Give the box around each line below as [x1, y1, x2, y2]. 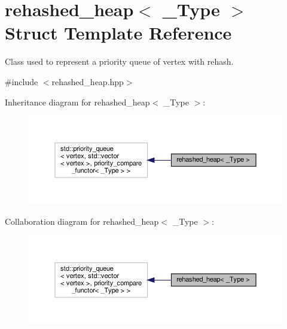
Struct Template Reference [5, 20, 232, 45]
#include [5, 75, 38, 87]
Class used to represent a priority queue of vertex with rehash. [5, 55, 234, 68]
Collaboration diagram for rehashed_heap [5, 215, 159, 228]
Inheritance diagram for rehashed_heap [5, 95, 150, 108]
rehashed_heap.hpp [51, 75, 124, 87]
